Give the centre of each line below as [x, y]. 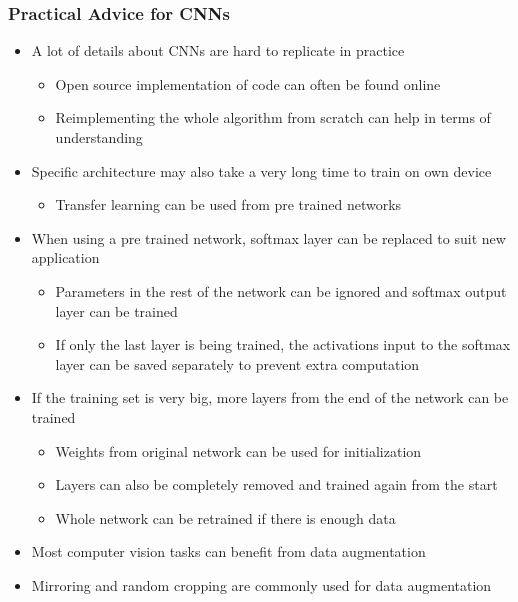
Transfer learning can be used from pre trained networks [228, 204]
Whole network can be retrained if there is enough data [225, 517]
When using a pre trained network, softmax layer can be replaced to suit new [268, 237]
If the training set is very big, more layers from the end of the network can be [270, 397]
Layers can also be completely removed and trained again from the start [276, 484]
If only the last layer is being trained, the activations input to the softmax [283, 344]
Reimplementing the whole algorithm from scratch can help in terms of [273, 117]
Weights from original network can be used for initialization [238, 450]
